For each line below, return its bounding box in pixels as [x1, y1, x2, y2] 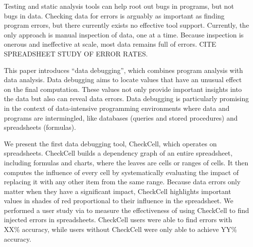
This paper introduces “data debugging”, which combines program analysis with [4, 65, 243, 75]
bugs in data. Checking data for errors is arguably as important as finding [4, 10, 225, 20]
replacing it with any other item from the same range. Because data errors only [4, 176, 241, 187]
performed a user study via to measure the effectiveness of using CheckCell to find [4, 205, 249, 215]
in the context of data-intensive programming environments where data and [4, 103, 230, 113]
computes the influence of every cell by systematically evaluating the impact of [4, 167, 239, 177]
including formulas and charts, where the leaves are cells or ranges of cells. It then [4, 157, 249, 167]
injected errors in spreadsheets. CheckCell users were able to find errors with [4, 214, 233, 225]
